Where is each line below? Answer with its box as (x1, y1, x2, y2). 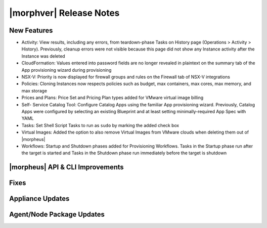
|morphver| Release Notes (9, 7, 120, 18)
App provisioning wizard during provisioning (21, 67, 112, 73)
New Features (9, 26, 53, 35)
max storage (21, 88, 47, 93)
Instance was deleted (21, 53, 65, 59)
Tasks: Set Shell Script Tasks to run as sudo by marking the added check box (21, 122, 179, 128)
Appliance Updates (9, 194, 70, 203)
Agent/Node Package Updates (9, 210, 105, 219)
